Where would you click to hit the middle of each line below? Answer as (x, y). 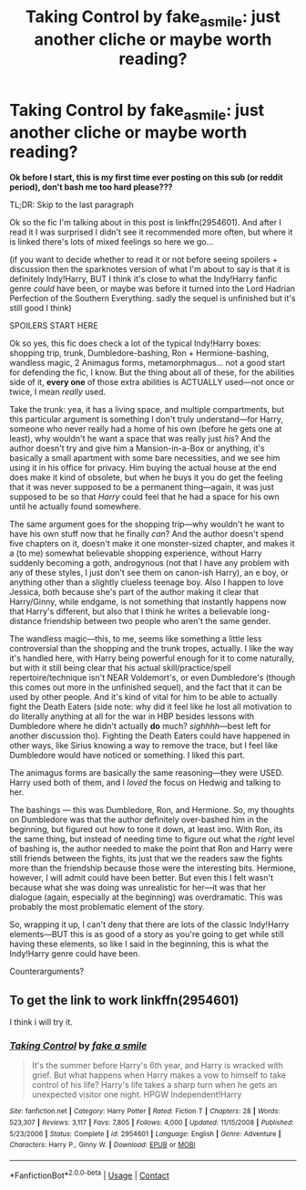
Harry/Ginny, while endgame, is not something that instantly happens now (148, 602)
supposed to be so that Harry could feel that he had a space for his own (144, 497)
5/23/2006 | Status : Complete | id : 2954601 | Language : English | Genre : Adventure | (145, 1133)
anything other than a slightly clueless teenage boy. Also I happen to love (147, 582)
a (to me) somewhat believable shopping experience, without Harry (136, 553)
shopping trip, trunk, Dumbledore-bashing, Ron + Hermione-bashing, (139, 353)
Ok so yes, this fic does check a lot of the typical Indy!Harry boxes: (135, 343)
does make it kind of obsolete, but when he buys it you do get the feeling (147, 477)
